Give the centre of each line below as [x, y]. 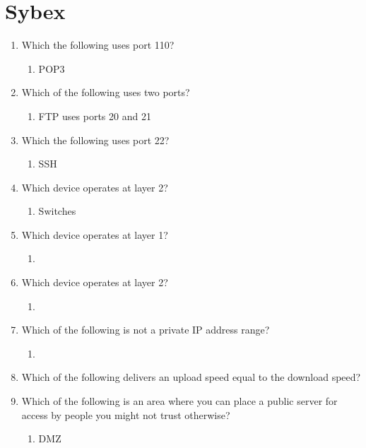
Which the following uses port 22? [95, 140]
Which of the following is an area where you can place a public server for [179, 401]
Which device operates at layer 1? [95, 234]
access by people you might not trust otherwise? [126, 414]
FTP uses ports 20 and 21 [95, 116]
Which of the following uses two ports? [106, 92]
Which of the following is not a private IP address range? [146, 330]
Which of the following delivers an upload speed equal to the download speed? [191, 377]
